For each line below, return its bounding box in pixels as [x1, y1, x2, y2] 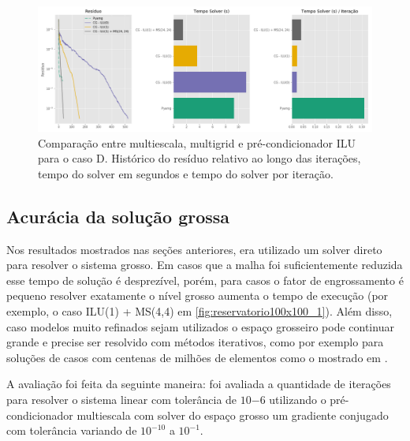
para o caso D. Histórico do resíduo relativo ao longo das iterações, [38, 150, 361, 166]
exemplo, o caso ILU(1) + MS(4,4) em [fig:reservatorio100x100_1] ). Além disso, [6, 302, 393, 319]
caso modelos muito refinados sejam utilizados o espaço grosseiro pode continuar [6, 318, 394, 334]
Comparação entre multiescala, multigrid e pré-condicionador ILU [38, 134, 356, 151]
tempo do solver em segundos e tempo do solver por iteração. [38, 165, 334, 181]
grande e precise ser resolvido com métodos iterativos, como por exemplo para [6, 334, 384, 350]
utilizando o [269, 391, 326, 407]
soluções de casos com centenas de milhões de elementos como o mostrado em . [6, 349, 388, 365]
